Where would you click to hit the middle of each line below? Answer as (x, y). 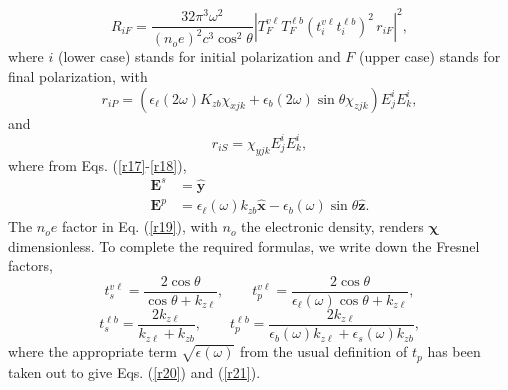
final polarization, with (78, 76)
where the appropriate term (92, 351)
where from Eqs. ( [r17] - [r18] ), (97, 164)
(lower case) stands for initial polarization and (199, 56)
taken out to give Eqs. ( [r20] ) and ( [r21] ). (134, 371)
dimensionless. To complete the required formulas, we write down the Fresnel (244, 245)
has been (454, 351)
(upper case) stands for (430, 56)
